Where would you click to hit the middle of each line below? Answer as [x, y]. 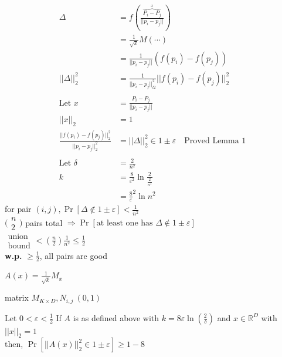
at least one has [125, 223]
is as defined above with [116, 317]
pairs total [44, 222]
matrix [17, 297]
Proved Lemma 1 [215, 141]
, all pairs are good [74, 255]
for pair [18, 209]
